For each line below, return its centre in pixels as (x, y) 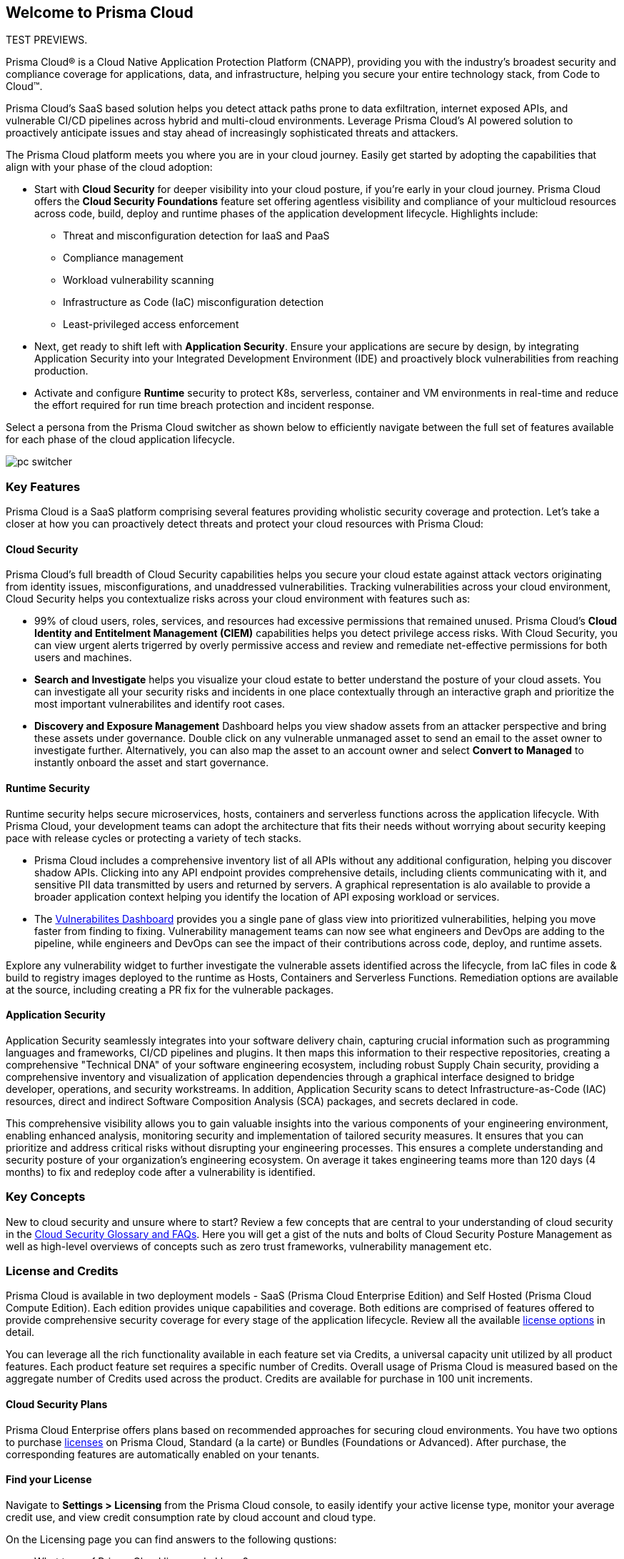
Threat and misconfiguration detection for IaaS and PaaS (196, 236)
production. (61, 371)
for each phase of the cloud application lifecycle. (120, 440)
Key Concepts (46, 1197)
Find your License (49, 1480)
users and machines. (83, 658)
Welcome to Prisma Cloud (100, 13)
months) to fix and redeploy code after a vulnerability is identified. (161, 1172)
